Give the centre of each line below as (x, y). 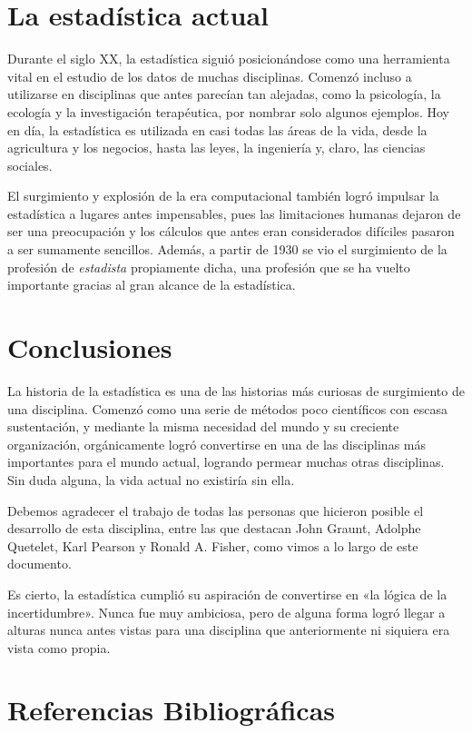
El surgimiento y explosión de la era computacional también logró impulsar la (223, 196)
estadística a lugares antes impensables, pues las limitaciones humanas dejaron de (234, 213)
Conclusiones (90, 347)
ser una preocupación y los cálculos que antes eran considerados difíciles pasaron (231, 231)
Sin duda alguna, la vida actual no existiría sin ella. (151, 479)
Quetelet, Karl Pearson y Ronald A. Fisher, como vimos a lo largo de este (213, 545)
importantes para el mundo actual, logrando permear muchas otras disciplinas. (226, 462)
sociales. (30, 165)
